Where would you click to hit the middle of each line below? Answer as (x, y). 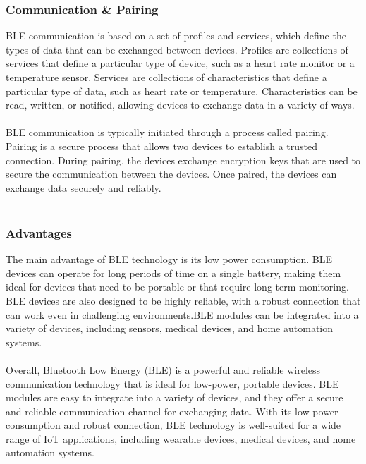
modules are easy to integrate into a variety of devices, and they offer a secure (175, 397)
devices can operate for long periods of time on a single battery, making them (173, 273)
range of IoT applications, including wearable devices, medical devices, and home (181, 438)
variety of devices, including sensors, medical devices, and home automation (170, 328)
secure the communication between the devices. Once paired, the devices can (171, 174)
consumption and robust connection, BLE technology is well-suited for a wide (173, 425)
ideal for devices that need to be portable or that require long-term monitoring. (177, 287)
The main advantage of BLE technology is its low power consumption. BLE (169, 259)
